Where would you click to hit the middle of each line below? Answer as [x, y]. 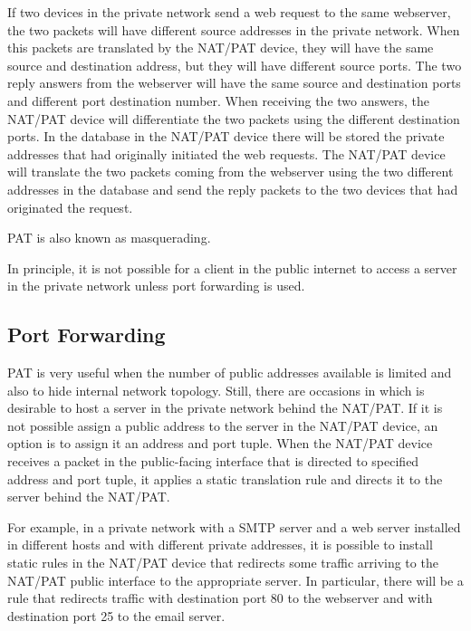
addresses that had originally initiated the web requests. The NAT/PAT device [226, 153]
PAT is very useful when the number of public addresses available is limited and [230, 373]
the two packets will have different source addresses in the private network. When [234, 29]
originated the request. [70, 207]
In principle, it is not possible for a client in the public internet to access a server [232, 268]
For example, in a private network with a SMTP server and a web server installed [234, 526]
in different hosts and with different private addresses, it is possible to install [220, 545]
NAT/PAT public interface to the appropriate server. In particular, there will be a [235, 580]
